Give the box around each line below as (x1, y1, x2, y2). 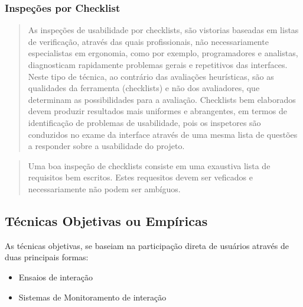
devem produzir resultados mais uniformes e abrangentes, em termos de (28, 105, 287, 117)
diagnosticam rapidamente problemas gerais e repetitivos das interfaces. (28, 59, 288, 70)
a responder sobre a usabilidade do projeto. (28, 140, 185, 152)
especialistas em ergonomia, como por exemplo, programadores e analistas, (28, 47, 298, 59)
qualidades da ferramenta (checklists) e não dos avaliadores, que (28, 82, 260, 94)
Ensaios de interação (18, 270, 93, 283)
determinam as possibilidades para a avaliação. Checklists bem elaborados (28, 93, 296, 105)
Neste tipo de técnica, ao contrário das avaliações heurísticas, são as (28, 70, 274, 82)
